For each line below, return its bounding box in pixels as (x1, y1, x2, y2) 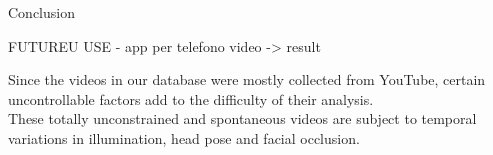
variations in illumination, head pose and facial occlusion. (8, 127, 360, 148)
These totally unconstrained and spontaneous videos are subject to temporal (8, 108, 477, 129)
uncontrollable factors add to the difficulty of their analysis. (8, 88, 374, 109)
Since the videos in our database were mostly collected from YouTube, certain (8, 69, 486, 90)
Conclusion (8, 2, 75, 22)
